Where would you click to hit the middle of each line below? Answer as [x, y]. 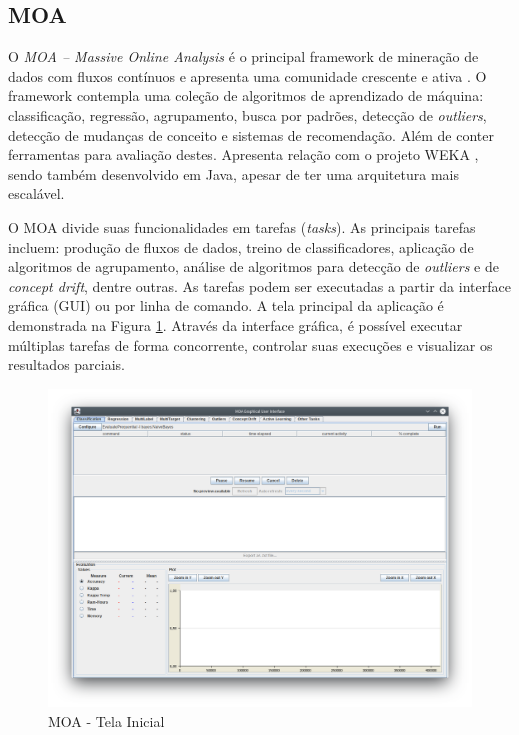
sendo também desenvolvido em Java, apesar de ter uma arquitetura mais [233, 173]
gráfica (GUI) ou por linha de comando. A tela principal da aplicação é [226, 305]
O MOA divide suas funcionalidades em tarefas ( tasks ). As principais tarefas [242, 226]
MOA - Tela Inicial [106, 720]
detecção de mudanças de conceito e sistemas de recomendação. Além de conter [251, 134]
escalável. [36, 193]
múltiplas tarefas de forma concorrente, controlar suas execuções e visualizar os [250, 344]
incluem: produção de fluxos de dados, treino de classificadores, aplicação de [241, 246]
